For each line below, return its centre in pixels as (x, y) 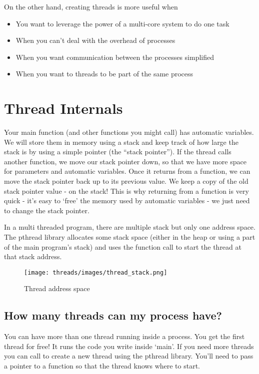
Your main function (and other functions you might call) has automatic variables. (129, 132)
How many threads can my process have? (113, 315)
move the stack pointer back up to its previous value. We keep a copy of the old (126, 181)
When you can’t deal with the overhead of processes (95, 40)
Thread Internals (63, 108)
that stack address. (33, 256)
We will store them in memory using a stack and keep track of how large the (121, 142)
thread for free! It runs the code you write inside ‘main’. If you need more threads (129, 346)
